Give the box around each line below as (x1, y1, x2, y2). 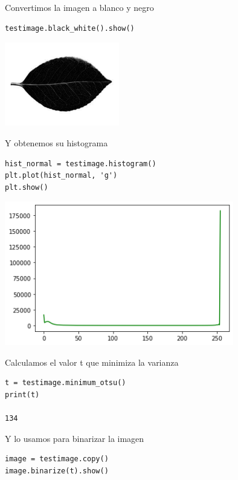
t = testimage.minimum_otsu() (5, 378, 126, 388)
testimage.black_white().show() (5, 24, 135, 33)
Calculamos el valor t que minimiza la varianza (5, 355, 179, 368)
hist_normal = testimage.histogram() (5, 159, 156, 168)
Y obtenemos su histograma (5, 136, 108, 149)
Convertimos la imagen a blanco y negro (5, 1, 154, 13)
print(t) (5, 390, 40, 399)
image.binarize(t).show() (5, 466, 109, 475)
